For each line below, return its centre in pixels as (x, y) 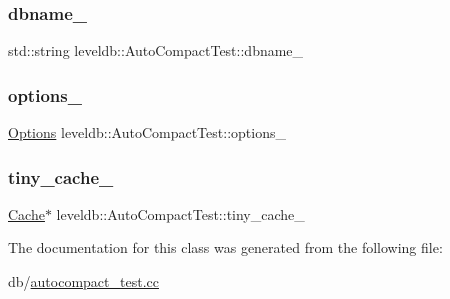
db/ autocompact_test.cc (83, 281)
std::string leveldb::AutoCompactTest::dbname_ (156, 50)
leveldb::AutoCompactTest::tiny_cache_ (180, 213)
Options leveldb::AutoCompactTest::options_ (147, 132)
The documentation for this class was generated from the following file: (225, 247)
